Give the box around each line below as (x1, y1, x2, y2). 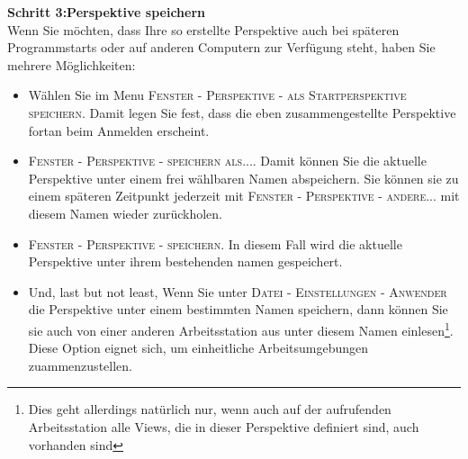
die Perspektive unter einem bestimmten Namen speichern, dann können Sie (28, 300, 448, 319)
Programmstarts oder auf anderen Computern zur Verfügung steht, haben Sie (7, 38, 436, 57)
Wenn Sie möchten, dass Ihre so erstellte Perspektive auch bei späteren (7, 20, 400, 39)
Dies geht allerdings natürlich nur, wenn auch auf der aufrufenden (28, 400, 391, 418)
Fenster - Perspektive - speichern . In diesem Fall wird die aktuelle (28, 234, 402, 253)
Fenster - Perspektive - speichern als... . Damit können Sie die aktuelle (28, 151, 427, 170)
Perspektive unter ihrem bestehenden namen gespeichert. (28, 252, 343, 271)
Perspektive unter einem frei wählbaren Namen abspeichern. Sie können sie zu (28, 168, 459, 187)
